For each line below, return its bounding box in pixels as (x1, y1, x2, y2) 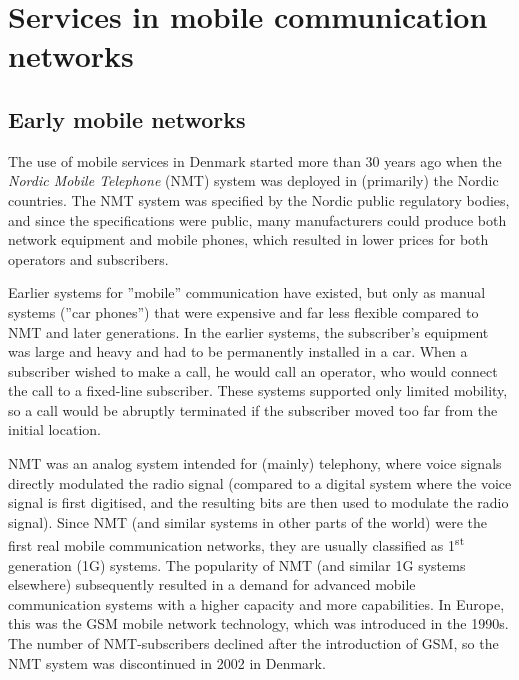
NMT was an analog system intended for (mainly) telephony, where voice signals (8, 453, 502, 474)
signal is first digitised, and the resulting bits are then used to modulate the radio (8, 492, 509, 513)
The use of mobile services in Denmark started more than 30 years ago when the (8, 150, 502, 171)
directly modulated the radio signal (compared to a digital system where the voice (8, 472, 512, 493)
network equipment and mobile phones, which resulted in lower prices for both (8, 229, 489, 250)
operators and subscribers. (8, 248, 169, 269)
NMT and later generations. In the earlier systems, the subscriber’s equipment (8, 321, 489, 342)
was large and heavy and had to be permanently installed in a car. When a (8, 341, 468, 362)
